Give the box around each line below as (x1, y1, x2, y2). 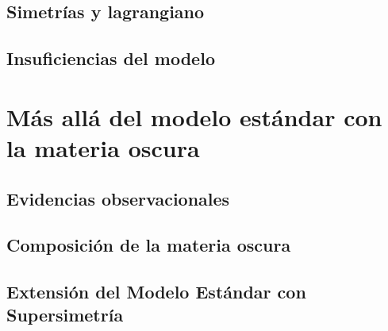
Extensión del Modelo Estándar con (6, 279, 306, 304)
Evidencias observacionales (6, 186, 230, 210)
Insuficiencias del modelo (6, 46, 215, 71)
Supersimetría (6, 302, 124, 327)
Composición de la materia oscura (6, 233, 291, 257)
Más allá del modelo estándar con (6, 100, 382, 133)
